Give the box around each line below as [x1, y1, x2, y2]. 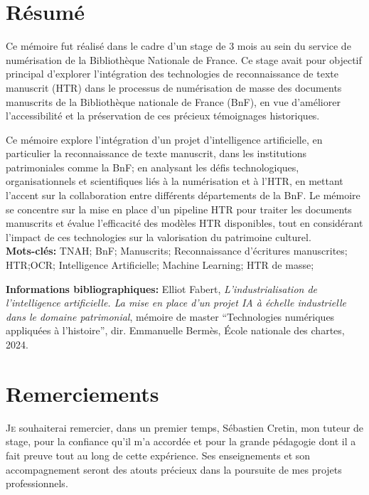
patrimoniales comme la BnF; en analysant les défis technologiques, [6, 159, 299, 174]
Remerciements [6, 378, 159, 408]
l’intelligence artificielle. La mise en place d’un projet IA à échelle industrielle [6, 295, 346, 310]
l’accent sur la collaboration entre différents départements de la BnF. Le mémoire [6, 188, 360, 203]
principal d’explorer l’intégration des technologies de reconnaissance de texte [6, 66, 338, 81]
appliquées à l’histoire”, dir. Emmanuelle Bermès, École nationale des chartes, [6, 323, 345, 338]
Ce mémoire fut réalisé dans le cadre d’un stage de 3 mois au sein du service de [6, 38, 351, 53]
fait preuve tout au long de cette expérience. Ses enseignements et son [6, 447, 311, 462]
